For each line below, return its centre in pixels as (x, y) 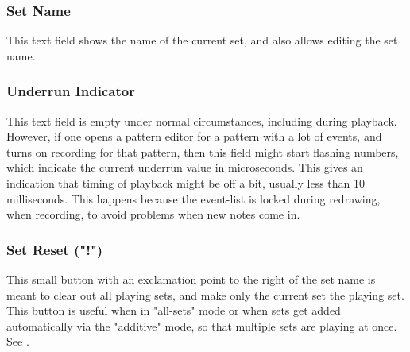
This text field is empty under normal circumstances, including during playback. (202, 120)
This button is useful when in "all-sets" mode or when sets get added (174, 310)
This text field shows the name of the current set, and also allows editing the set (202, 40)
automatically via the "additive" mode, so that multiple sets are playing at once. (202, 325)
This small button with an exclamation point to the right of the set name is (191, 279)
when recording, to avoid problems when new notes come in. (153, 214)
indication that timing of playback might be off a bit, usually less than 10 (186, 183)
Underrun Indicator (71, 91)
